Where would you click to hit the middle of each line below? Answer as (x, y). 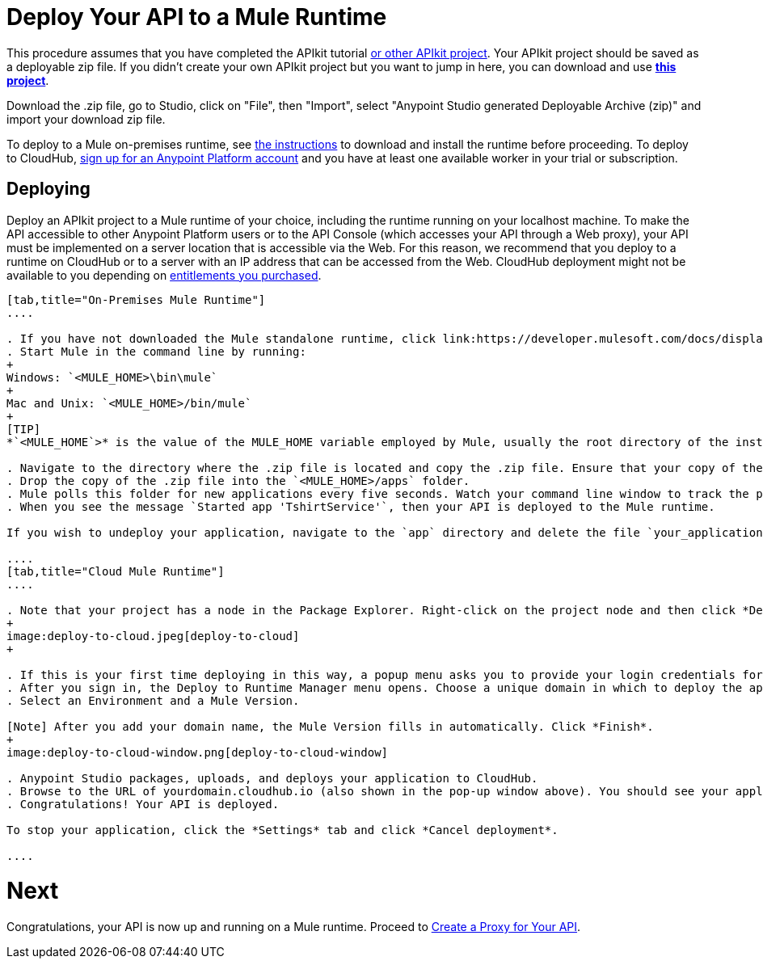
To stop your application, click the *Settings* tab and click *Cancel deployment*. (282, 830)
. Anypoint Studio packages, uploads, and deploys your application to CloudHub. (272, 778)
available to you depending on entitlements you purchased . (164, 275)
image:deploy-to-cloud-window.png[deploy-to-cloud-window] (198, 752)
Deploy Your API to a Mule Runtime (197, 17)
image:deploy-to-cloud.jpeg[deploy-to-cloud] (153, 636)
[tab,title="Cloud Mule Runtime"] (116, 571)
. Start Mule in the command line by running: (156, 351)
